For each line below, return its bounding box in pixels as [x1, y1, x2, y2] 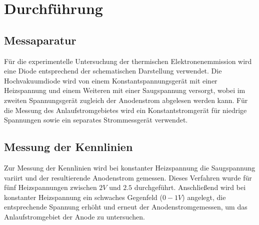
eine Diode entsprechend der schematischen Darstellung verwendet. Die [4, 65, 222, 76]
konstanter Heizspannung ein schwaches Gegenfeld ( [4, 191, 162, 202]
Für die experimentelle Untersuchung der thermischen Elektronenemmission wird [4, 55, 252, 66]
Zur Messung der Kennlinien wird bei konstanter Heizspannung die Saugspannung [4, 162, 255, 172]
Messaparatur [4, 32, 76, 47]
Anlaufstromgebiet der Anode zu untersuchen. [4, 211, 145, 221]
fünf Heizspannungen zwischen [4, 182, 97, 192]
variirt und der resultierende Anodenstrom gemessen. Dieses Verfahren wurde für [4, 172, 252, 182]
